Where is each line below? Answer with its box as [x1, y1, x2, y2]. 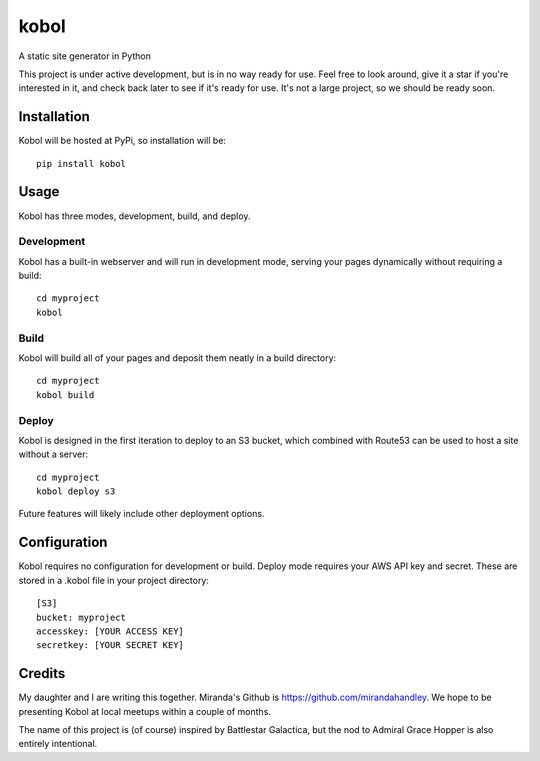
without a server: [18, 448, 89, 460]
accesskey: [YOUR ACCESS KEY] [36, 625, 185, 637]
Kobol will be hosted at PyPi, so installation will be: [18, 135, 227, 147]
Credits [18, 665, 66, 682]
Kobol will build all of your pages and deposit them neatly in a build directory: [18, 351, 337, 364]
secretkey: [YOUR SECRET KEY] [36, 640, 185, 651]
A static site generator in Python [18, 50, 152, 62]
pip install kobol [36, 158, 127, 169]
